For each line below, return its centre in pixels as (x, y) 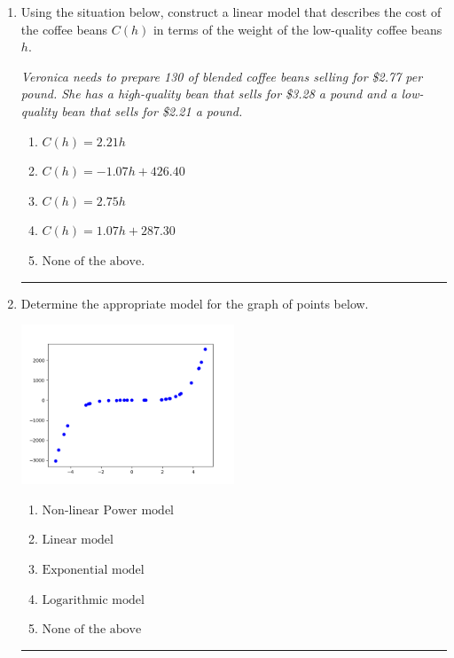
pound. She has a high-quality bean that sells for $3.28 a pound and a (209, 94)
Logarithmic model (93, 600)
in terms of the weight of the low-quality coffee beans (297, 29)
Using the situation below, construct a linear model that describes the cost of (231, 12)
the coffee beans (64, 29)
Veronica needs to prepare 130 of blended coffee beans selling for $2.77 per (222, 76)
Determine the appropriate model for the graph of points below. (195, 303)
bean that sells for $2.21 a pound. (152, 110)
